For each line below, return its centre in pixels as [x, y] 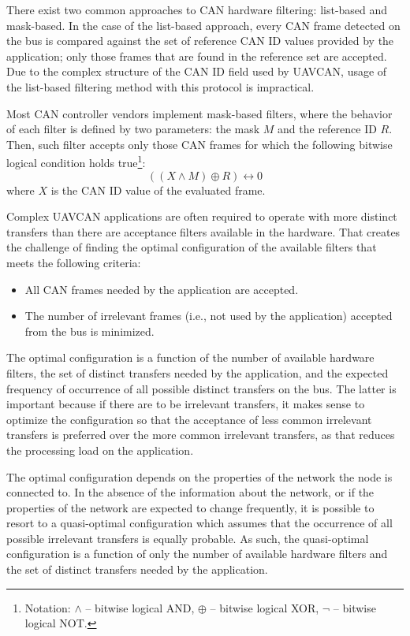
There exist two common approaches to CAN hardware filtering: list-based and [197, 9]
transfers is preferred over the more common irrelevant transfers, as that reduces [201, 435]
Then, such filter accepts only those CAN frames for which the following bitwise [199, 144]
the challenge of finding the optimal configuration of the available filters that [192, 247]
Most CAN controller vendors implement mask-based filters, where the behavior [199, 113]
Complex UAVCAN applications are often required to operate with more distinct [202, 216]
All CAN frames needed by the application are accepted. [162, 289]
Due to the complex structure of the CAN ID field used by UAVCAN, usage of [197, 71]
